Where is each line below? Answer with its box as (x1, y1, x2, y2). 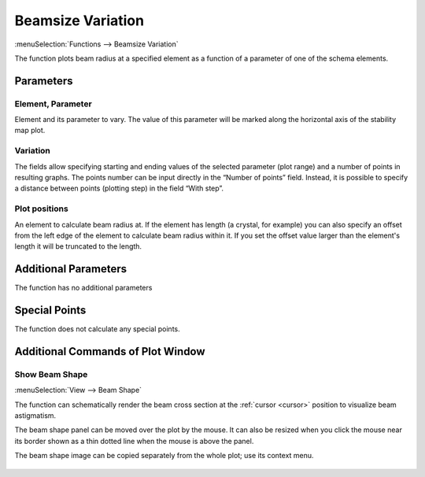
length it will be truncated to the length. (14, 242, 142, 251)
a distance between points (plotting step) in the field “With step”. (14, 183, 224, 193)
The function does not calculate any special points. (14, 324, 180, 334)
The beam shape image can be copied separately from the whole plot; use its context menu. (14, 451, 314, 460)
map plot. (14, 126, 46, 135)
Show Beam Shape (14, 368, 88, 379)
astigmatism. (14, 411, 57, 420)
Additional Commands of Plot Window (14, 345, 205, 358)
